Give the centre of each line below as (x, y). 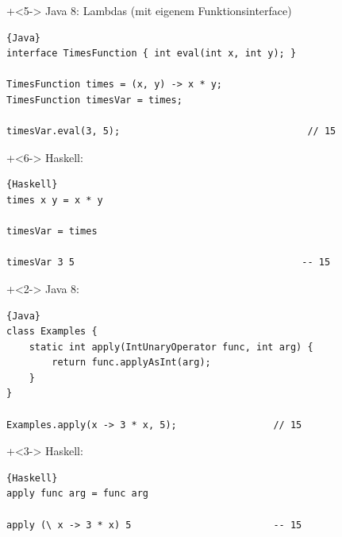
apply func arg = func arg (77, 494)
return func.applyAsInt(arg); (131, 363)
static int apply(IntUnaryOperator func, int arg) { (171, 347)
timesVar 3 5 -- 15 (169, 263)
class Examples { (52, 332)
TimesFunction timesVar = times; (94, 100)
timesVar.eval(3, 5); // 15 (171, 131)
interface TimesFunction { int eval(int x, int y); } (152, 54)
